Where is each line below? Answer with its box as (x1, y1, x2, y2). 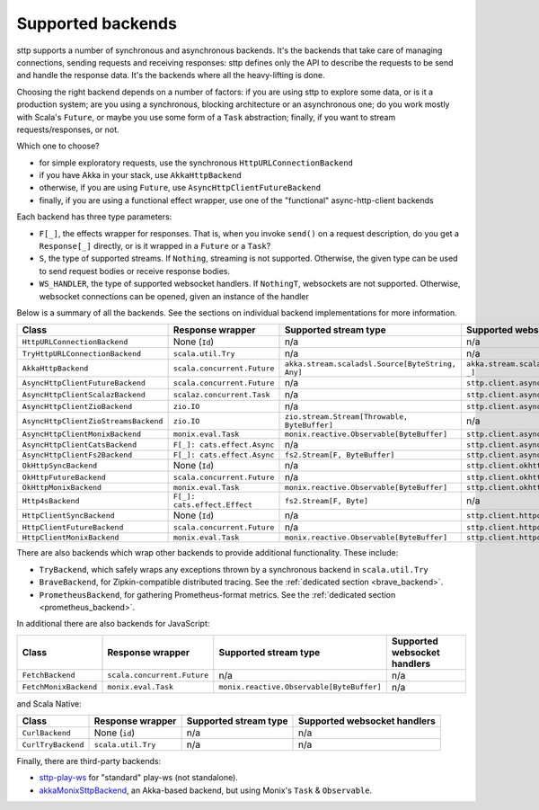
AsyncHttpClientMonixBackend (22, 430, 142, 440)
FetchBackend (22, 671, 75, 681)
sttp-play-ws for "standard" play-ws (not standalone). (39, 772, 238, 783)
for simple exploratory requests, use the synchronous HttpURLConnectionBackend (39, 157, 354, 168)
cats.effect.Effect (172, 500, 253, 510)
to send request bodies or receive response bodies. (39, 265, 231, 276)
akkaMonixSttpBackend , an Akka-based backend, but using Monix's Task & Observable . (39, 785, 373, 796)
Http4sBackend (22, 495, 80, 505)
